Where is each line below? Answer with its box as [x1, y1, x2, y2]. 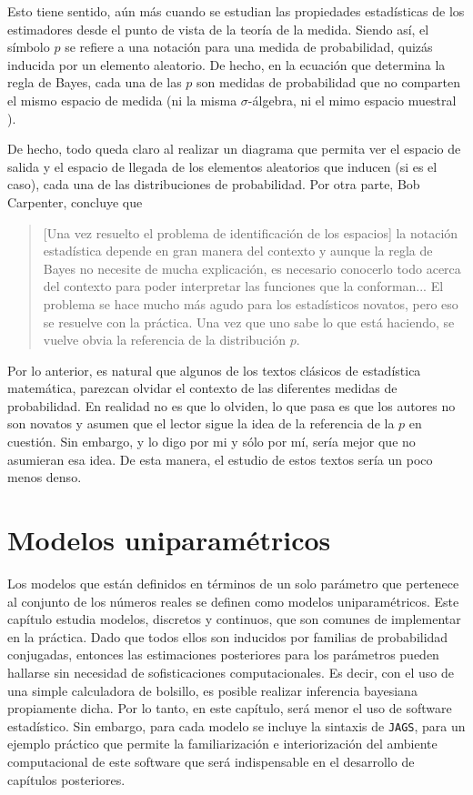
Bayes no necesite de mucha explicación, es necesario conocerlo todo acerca [43, 258, 461, 277]
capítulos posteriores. [7, 770, 126, 789]
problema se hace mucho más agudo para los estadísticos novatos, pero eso [43, 294, 458, 313]
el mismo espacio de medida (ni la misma [7, 90, 237, 109]
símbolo [7, 37, 50, 56]
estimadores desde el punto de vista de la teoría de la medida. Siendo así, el [7, 19, 429, 38]
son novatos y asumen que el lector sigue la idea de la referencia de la [7, 414, 395, 433]
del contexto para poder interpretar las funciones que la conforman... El [43, 277, 444, 296]
